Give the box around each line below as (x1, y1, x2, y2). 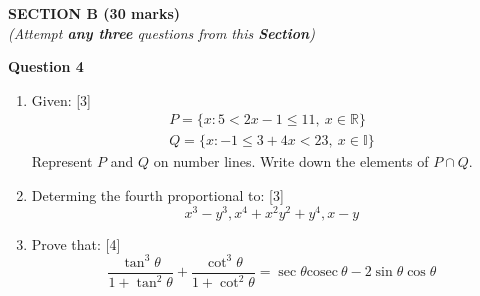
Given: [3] (31, 89, 92, 110)
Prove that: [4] (31, 233, 121, 254)
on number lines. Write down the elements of (153, 151, 429, 172)
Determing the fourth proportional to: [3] (31, 185, 284, 206)
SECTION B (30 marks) (8, 3, 181, 23)
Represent (31, 151, 93, 172)
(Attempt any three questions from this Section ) (8, 22, 315, 43)
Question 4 (8, 56, 84, 77)
